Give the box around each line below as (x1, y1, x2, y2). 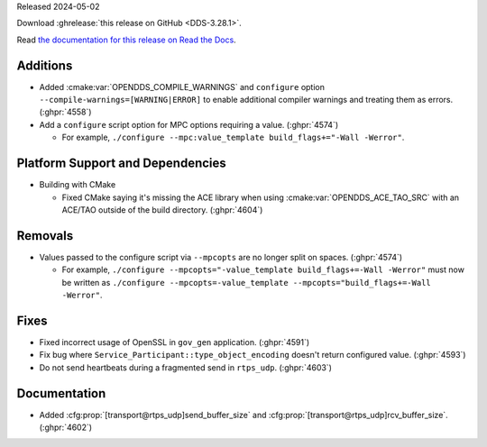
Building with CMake (39, 179, 116, 190)
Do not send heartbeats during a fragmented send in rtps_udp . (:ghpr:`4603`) (39, 361, 333, 373)
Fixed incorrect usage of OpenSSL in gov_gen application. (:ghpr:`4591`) (39, 336, 310, 347)
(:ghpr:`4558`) (39, 106, 92, 117)
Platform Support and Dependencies (16, 156, 227, 171)
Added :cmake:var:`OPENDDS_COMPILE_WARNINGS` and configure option (39, 81, 325, 92)
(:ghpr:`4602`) (39, 422, 93, 433)
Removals (16, 228, 74, 243)
